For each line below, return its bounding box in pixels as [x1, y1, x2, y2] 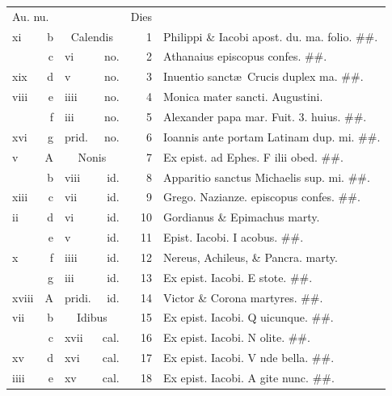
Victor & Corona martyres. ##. [163, 289, 323, 305]
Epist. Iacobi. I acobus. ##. [163, 229, 304, 246]
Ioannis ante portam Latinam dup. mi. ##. [163, 128, 381, 145]
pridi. [64, 289, 91, 305]
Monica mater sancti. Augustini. [163, 88, 323, 105]
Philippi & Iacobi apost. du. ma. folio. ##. [163, 27, 378, 44]
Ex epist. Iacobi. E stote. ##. [163, 268, 313, 285]
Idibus [76, 309, 107, 326]
